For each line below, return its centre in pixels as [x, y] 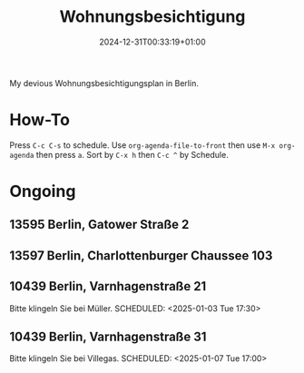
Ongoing [43, 191]
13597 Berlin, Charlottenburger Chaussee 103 [141, 255]
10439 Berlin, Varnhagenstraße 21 [108, 286]
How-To [40, 120]
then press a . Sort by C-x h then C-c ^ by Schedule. [132, 154]
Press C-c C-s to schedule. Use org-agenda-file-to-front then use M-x [142, 145]
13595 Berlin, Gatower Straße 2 [99, 225]
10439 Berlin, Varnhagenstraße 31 [108, 337]
